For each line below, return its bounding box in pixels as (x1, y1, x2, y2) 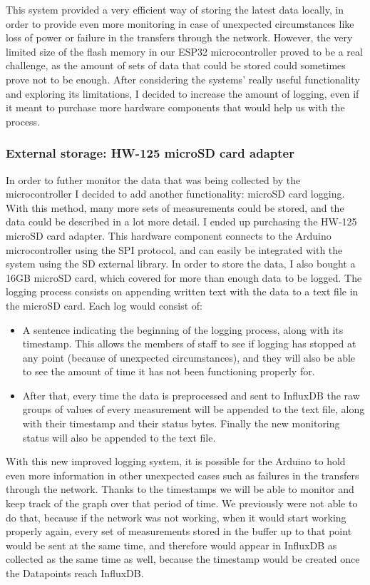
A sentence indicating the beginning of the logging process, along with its (22, 322, 344, 337)
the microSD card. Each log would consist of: (6, 297, 202, 312)
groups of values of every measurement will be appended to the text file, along (22, 402, 365, 417)
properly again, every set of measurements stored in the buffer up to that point (6, 524, 352, 539)
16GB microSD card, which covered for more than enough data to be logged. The (6, 270, 362, 285)
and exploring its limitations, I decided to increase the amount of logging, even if (6, 86, 359, 101)
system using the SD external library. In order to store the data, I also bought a (6, 256, 356, 271)
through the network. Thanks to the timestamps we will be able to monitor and (6, 482, 354, 497)
